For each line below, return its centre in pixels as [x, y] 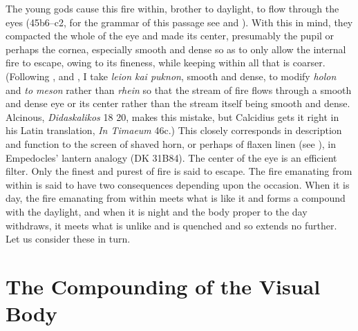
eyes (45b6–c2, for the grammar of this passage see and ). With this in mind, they [179, 22]
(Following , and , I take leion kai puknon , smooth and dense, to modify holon [171, 76]
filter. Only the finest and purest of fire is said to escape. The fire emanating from [179, 171]
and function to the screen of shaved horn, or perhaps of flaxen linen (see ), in [171, 143]
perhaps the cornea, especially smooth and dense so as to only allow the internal [176, 49]
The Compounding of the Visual [163, 286]
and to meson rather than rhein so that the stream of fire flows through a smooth [179, 89]
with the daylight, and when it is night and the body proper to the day [157, 211]
